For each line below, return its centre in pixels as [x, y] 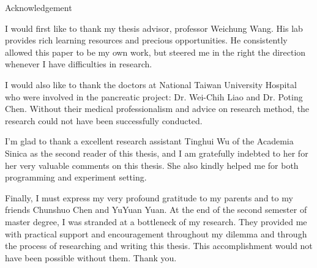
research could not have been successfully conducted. [104, 120]
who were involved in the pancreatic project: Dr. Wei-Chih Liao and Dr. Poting [154, 96]
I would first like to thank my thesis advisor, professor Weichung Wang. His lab [154, 28]
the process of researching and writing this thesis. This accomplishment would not [159, 246]
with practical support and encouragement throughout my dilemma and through [156, 233]
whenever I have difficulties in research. [79, 64]
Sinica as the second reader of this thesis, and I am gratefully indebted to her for [157, 153]
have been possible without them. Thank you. [91, 257]
